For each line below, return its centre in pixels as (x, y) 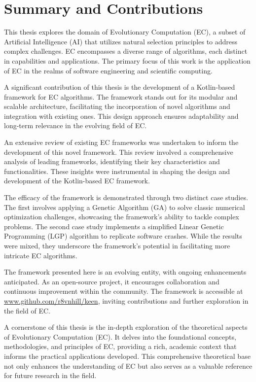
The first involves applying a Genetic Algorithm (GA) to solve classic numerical (125, 207)
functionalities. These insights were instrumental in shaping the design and (117, 171)
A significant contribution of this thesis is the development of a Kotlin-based (120, 87)
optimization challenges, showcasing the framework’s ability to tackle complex (122, 217)
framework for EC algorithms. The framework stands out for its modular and (121, 96)
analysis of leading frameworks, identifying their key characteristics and (112, 161)
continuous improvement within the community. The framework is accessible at (124, 291)
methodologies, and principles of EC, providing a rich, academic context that (120, 346)
